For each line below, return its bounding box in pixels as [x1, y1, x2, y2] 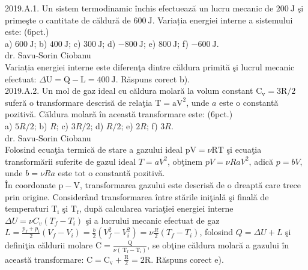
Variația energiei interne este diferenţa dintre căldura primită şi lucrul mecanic [5, 60, 295, 73]
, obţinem [167, 155, 203, 167]
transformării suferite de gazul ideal [5, 155, 136, 167]
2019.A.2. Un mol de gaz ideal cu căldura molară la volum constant [5, 84, 253, 97]
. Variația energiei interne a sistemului [152, 13, 293, 26]
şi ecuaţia [226, 143, 262, 156]
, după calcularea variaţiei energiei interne [79, 202, 234, 215]
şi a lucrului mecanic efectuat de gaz [85, 213, 220, 226]
